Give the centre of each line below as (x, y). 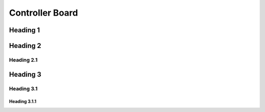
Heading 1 (25, 30)
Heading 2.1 (23, 60)
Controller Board (43, 13)
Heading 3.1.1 (23, 101)
